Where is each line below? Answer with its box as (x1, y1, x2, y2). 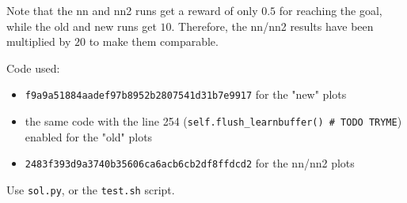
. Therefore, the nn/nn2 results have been (171, 17, 374, 34)
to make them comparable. (89, 33, 219, 50)
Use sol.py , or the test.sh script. (6, 181, 175, 197)
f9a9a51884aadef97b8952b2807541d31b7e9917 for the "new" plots (25, 86, 347, 103)
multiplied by (6, 33, 71, 50)
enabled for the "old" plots (25, 128, 153, 145)
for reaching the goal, (279, 2, 382, 18)
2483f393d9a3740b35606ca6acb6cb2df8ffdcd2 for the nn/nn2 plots (25, 155, 355, 171)
